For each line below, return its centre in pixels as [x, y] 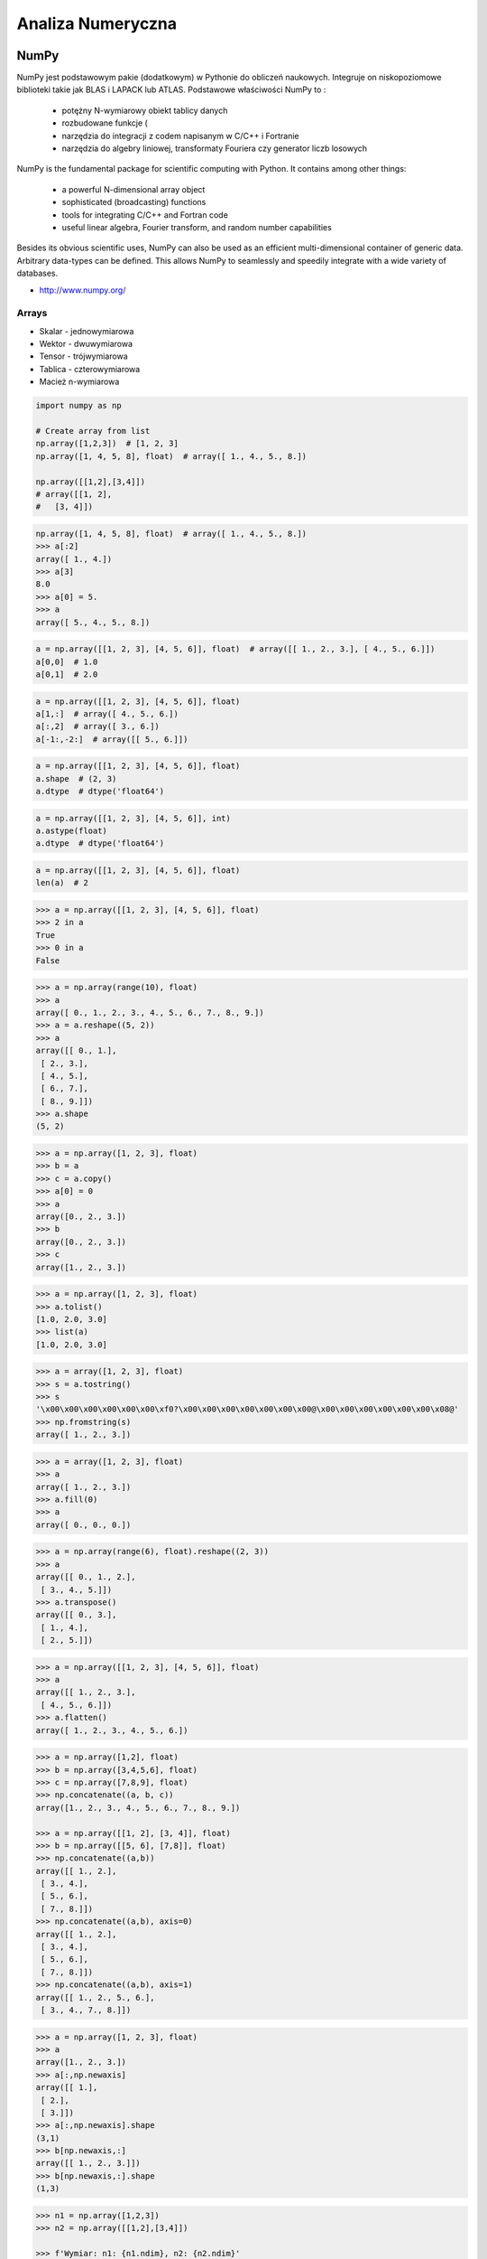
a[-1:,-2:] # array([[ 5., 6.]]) [112, 739]
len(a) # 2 [62, 883]
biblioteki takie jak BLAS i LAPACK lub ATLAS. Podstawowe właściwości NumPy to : [171, 89]
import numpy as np [78, 406]
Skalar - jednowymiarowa [87, 331]
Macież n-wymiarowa [79, 382]
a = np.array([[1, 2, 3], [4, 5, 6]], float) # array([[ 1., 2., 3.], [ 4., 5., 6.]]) [235, 649]
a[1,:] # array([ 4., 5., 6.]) [107, 713]
